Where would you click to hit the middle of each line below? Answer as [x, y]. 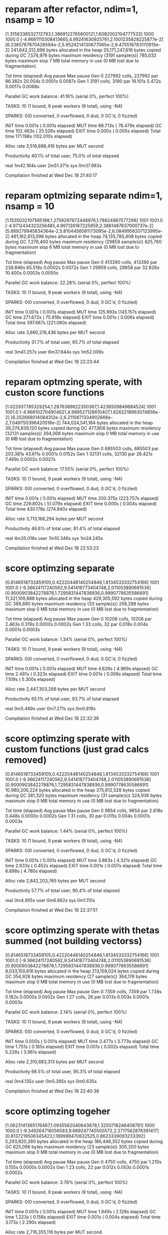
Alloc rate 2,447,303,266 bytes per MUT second [55, 689]
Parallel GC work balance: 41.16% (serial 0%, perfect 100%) [67, 96]
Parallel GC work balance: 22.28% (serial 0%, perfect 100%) [68, 283]
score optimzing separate [60, 568]
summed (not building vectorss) [74, 941]
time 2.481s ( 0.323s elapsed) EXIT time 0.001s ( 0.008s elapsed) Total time [83, 674]
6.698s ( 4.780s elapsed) [31, 871]
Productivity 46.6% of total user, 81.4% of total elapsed [63, 528]
